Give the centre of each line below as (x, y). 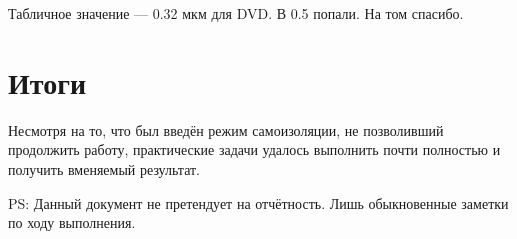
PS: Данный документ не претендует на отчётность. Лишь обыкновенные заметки (258, 202)
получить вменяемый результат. (104, 168)
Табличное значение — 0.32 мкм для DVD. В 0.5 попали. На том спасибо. (236, 13)
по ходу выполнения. (72, 222)
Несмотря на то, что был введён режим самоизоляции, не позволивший (226, 129)
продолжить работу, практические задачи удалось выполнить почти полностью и (254, 149)
